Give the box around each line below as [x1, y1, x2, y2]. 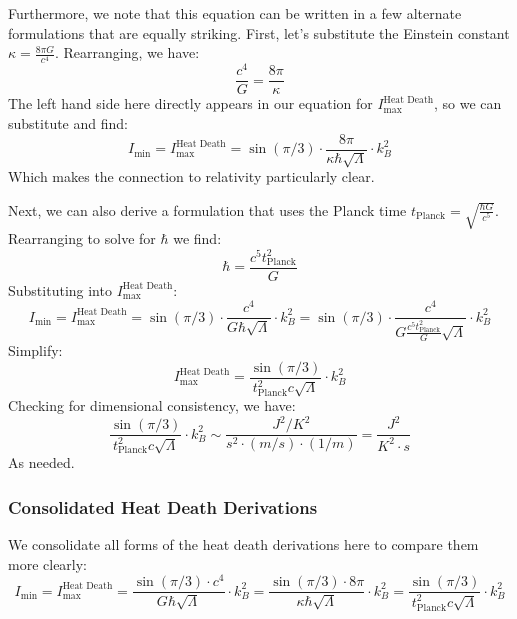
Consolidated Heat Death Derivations [8, 494, 318, 519]
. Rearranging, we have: [54, 42, 200, 63]
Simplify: [8, 340, 63, 361]
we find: [173, 227, 222, 248]
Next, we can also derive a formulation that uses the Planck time [8, 199, 407, 220]
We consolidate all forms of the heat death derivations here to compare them [8, 534, 479, 555]
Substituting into [8, 279, 112, 300]
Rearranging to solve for [8, 227, 156, 248]
